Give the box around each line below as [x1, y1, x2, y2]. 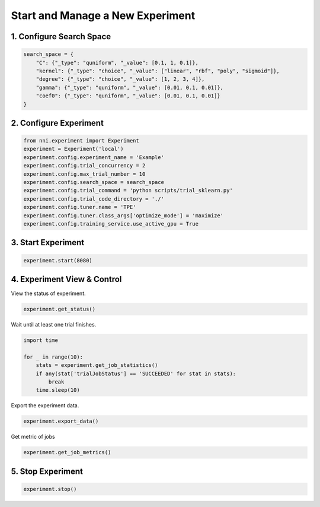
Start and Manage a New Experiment [11, 9, 196, 22]
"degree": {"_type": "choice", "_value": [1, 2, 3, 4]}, [36, 76, 205, 83]
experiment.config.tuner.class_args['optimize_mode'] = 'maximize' [23, 212, 224, 219]
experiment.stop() [23, 486, 77, 492]
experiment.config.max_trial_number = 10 [23, 170, 146, 178]
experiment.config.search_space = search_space [23, 179, 164, 186]
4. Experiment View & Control [11, 274, 122, 284]
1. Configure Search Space [11, 31, 111, 42]
